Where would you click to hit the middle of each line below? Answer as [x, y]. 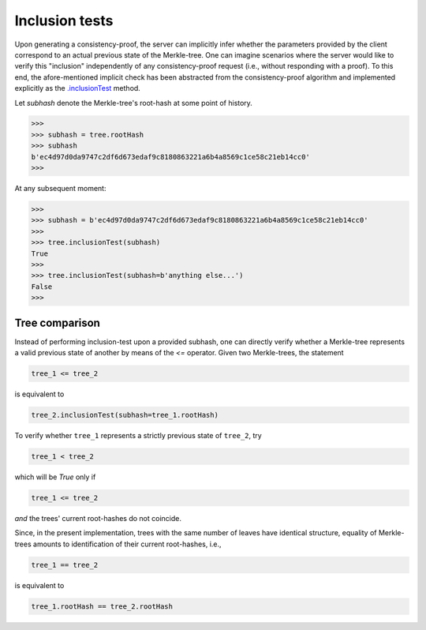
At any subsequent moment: [60, 189]
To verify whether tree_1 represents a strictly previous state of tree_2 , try [138, 435]
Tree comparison [57, 322]
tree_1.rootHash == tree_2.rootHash [102, 606]
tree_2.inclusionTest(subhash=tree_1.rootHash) [125, 415]
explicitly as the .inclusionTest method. [78, 88]
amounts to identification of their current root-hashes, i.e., [127, 544]
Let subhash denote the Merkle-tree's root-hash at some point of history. [133, 103]
